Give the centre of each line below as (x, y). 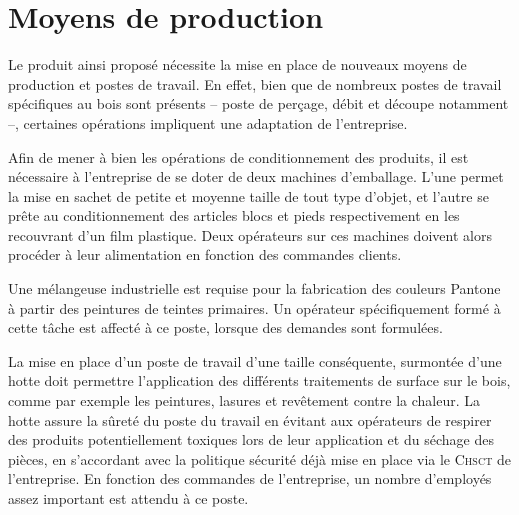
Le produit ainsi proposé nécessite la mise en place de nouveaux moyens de (237, 64)
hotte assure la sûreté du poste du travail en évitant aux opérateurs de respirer (250, 419)
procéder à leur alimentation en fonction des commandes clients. (205, 254)
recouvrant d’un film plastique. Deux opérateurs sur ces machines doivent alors (250, 234)
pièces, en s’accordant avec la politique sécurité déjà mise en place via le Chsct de (260, 458)
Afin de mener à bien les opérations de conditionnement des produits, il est (238, 156)
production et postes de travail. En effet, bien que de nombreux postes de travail (255, 83)
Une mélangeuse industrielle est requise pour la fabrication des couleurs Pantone (254, 288)
